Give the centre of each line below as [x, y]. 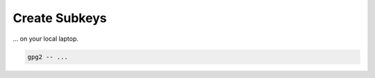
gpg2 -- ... [48, 57]
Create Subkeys [60, 18]
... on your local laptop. [46, 39]
